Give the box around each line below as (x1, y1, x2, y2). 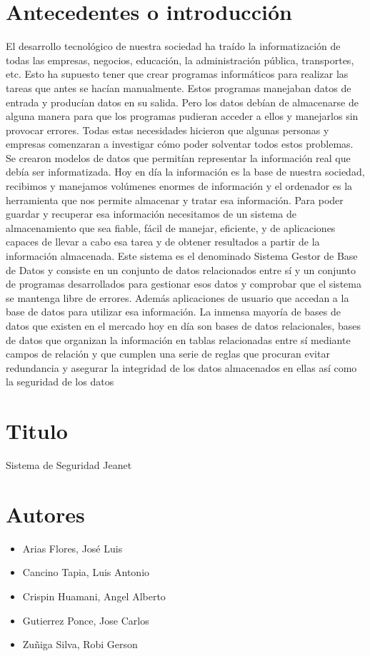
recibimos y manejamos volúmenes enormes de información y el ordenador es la (6, 178, 353, 193)
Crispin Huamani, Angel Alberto (22, 589, 166, 603)
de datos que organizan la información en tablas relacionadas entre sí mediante (6, 332, 351, 347)
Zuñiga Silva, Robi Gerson (22, 637, 138, 652)
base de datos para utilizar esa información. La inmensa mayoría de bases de (6, 304, 341, 319)
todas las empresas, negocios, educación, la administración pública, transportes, (6, 52, 354, 67)
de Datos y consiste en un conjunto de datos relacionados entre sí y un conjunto (6, 262, 356, 277)
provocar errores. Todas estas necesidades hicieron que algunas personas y (6, 122, 329, 137)
